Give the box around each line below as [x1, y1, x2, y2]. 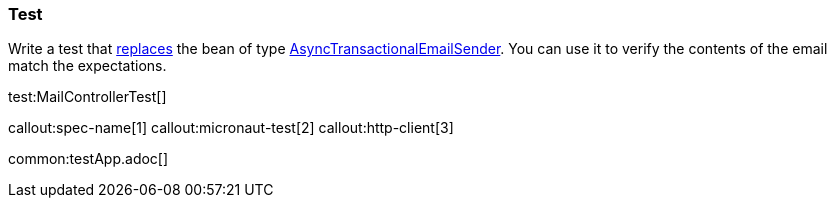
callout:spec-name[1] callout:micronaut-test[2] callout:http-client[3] [8, 119, 454, 137]
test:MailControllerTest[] [8, 88, 167, 106]
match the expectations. [8, 57, 167, 75]
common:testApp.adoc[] [8, 150, 169, 168]
